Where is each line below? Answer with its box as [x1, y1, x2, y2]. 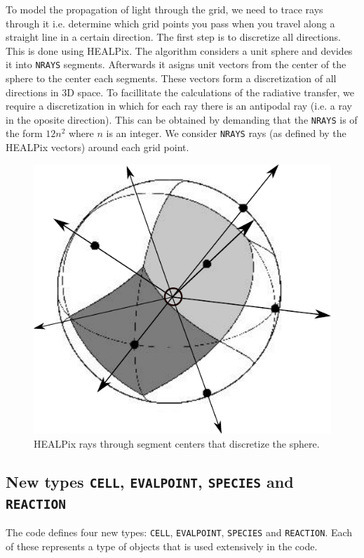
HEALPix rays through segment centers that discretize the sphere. [34, 436, 320, 450]
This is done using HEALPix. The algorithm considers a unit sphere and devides [6, 43, 353, 58]
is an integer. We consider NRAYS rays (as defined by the [106, 126, 346, 141]
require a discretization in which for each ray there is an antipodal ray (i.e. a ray [6, 98, 352, 113]
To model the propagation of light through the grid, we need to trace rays [6, 2, 323, 16]
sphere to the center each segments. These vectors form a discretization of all [6, 71, 337, 86]
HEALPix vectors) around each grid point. [6, 140, 189, 155]
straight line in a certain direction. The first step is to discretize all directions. [6, 30, 341, 44]
